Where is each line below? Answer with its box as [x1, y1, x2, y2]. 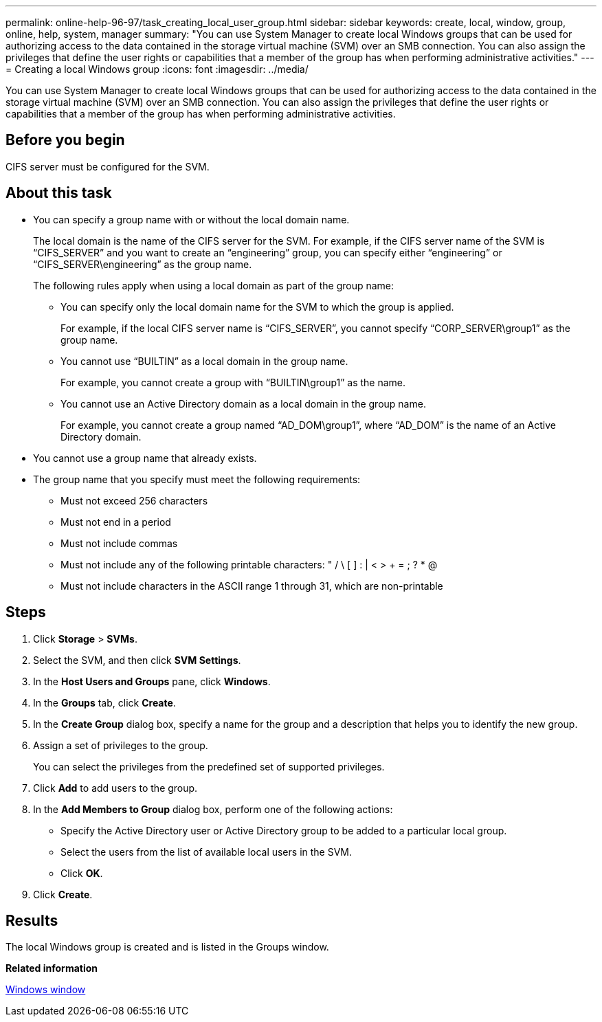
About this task [5, 184, 112, 202]
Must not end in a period [60, 515, 171, 528]
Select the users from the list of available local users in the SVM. [60, 845, 353, 858]
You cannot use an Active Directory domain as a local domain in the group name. [60, 397, 426, 410]
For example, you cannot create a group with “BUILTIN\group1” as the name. [60, 376, 406, 388]
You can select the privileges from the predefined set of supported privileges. [33, 760, 385, 773]
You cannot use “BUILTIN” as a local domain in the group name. [60, 355, 348, 367]
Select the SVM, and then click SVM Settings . [33, 654, 241, 666]
